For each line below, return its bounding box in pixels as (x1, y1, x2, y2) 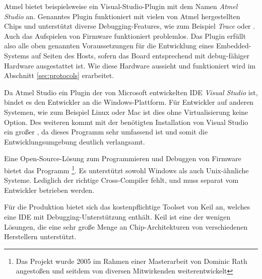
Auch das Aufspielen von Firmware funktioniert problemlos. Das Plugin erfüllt (4, 30, 246, 41)
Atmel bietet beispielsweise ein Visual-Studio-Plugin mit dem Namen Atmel (4, 1, 238, 11)
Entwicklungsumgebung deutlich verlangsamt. (4, 136, 145, 147)
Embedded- (216, 40, 251, 51)
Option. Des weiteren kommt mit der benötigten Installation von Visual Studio (4, 116, 248, 127)
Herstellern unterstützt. (4, 231, 77, 242)
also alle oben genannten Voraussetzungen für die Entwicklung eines (4, 40, 214, 51)
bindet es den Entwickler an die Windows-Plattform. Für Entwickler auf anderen (4, 97, 254, 107)
